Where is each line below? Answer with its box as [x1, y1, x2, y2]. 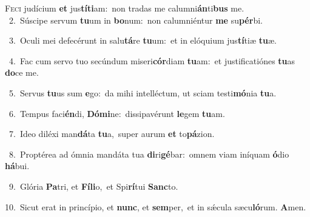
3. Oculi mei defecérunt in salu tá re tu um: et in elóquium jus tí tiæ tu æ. [8, 34, 277, 47]
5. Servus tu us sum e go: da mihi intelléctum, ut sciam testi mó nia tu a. [8, 86, 277, 99]
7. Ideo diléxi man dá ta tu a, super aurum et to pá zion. [8, 127, 215, 140]
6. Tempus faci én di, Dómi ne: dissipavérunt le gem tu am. [8, 107, 225, 119]
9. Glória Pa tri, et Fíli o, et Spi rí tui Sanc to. [8, 179, 178, 192]
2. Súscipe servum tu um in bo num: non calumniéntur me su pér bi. [8, 13, 263, 26]
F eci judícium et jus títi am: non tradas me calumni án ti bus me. [5, 2, 244, 14]
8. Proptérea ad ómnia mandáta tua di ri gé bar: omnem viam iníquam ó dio [8, 147, 289, 160]
